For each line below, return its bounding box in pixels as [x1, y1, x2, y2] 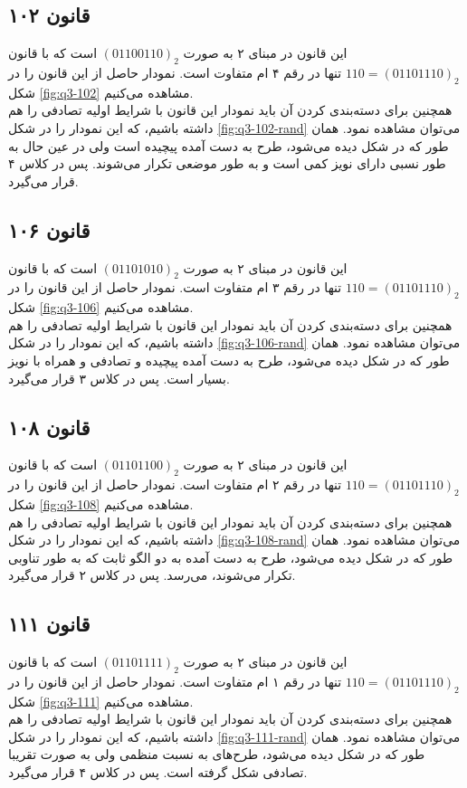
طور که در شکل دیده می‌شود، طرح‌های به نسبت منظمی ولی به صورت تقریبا [8, 745, 425, 764]
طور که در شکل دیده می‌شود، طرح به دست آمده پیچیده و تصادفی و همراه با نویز [8, 350, 450, 369]
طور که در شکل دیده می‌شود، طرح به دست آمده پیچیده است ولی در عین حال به [8, 136, 449, 155]
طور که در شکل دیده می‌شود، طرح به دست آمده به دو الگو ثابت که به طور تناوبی [8, 547, 453, 566]
